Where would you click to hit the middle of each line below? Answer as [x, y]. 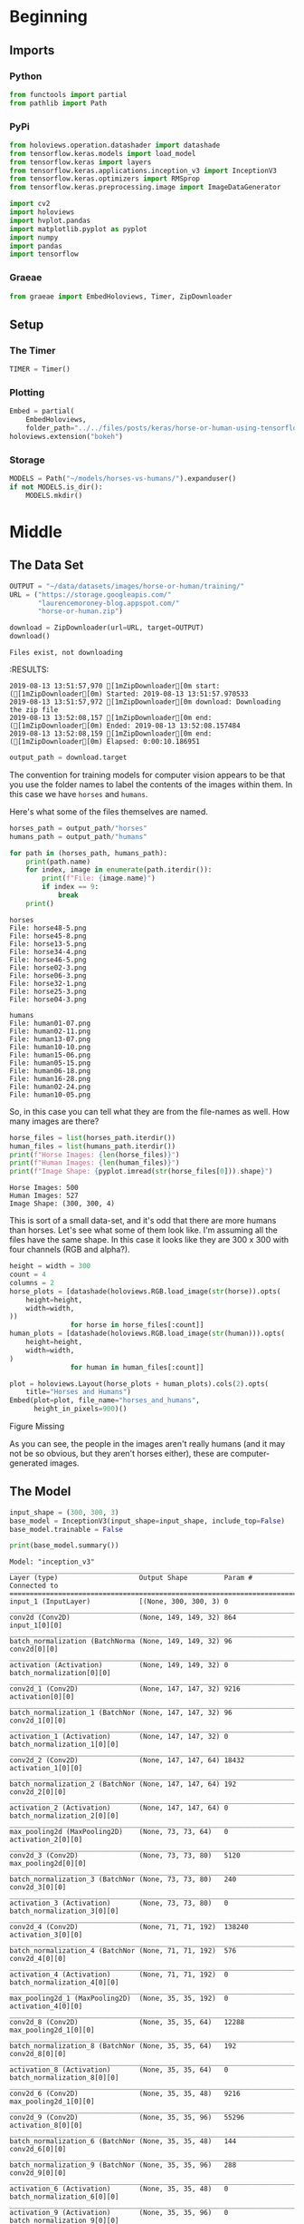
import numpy [34, 238]
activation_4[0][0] [46, 2006]
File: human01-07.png [50, 1023]
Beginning [49, 17]
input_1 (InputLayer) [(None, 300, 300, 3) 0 [119, 1602]
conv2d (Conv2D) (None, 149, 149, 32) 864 [123, 1618]
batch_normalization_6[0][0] [64, 2197]
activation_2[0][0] [46, 1840]
